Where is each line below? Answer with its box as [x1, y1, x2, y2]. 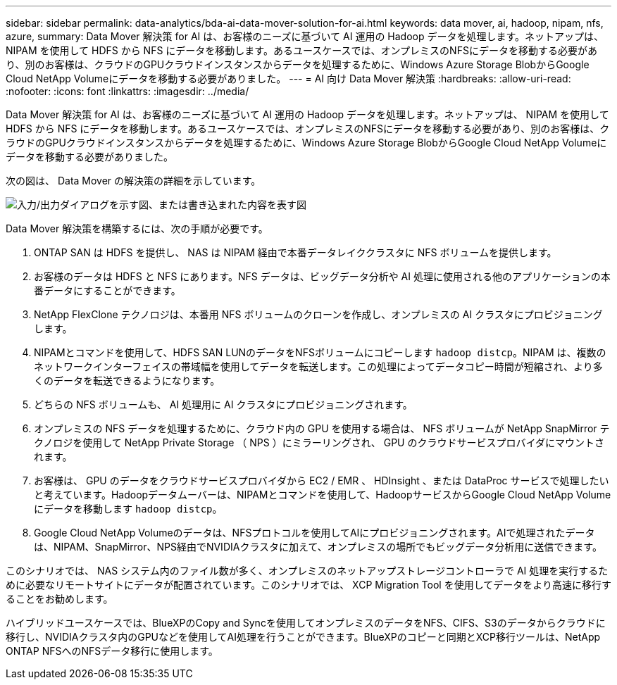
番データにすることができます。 [34, 284, 181, 296]
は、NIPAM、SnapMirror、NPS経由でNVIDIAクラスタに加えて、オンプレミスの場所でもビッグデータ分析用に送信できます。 [34, 541, 602, 553]
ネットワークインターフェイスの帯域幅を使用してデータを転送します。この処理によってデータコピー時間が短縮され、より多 [34, 360, 603, 372]
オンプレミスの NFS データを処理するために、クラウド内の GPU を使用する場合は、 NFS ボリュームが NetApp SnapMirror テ [34, 422, 610, 434]
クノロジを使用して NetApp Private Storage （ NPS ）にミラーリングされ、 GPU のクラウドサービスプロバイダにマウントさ [34, 436, 604, 448]
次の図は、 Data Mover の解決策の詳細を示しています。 [6, 175, 261, 187]
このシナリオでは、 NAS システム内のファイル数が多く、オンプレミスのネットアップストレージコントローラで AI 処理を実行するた [6, 565, 609, 577]
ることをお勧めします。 [6, 593, 113, 605]
